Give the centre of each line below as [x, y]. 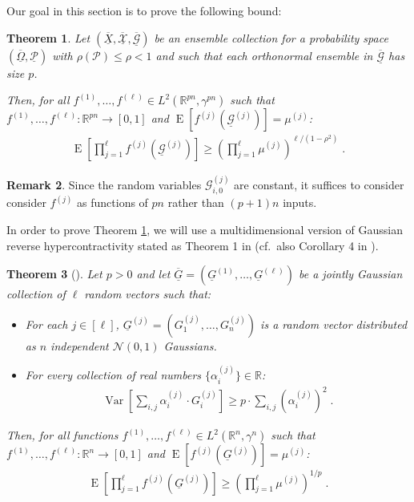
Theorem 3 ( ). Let [54, 274]
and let [153, 274]
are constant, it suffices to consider [319, 184]
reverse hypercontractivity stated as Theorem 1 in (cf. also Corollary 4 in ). [193, 245]
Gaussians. [190, 345]
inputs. [300, 202]
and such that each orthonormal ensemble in [264, 55]
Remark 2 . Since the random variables [104, 184]
